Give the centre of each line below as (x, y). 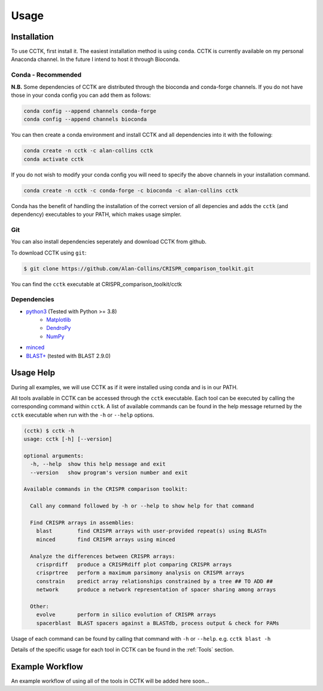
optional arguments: (54, 455)
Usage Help (33, 373)
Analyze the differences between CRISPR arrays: (103, 556)
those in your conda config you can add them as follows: (81, 95)
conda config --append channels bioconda (85, 119)
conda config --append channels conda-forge (90, 111)
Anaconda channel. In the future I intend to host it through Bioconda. (95, 59)
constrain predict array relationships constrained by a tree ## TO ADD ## (155, 581)
